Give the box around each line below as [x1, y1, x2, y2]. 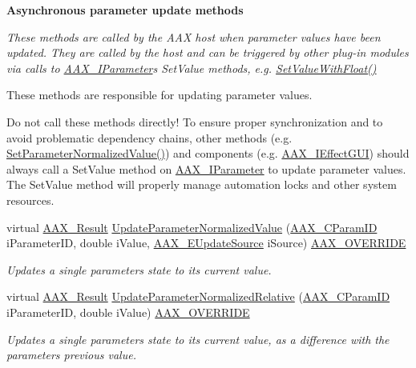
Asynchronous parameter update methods [6, 2, 244, 18]
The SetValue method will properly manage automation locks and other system [6, 176, 397, 193]
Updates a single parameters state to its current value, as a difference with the [6, 330, 390, 347]
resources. [6, 191, 55, 208]
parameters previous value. [6, 346, 136, 363]
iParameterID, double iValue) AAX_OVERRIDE [6, 303, 250, 320]
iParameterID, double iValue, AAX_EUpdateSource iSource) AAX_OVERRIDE [6, 234, 406, 251]
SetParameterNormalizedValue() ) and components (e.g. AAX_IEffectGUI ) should [6, 145, 410, 162]
